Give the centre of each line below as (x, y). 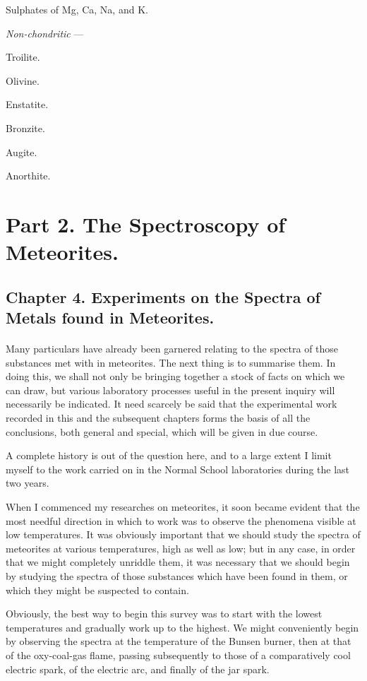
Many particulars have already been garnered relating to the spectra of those (172, 349)
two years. (28, 483)
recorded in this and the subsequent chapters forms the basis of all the (158, 418)
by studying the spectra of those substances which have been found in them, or (177, 575)
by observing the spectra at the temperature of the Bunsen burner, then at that (179, 641)
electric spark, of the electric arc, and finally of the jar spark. (138, 669)
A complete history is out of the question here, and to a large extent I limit (169, 455)
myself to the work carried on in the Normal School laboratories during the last (178, 469)
